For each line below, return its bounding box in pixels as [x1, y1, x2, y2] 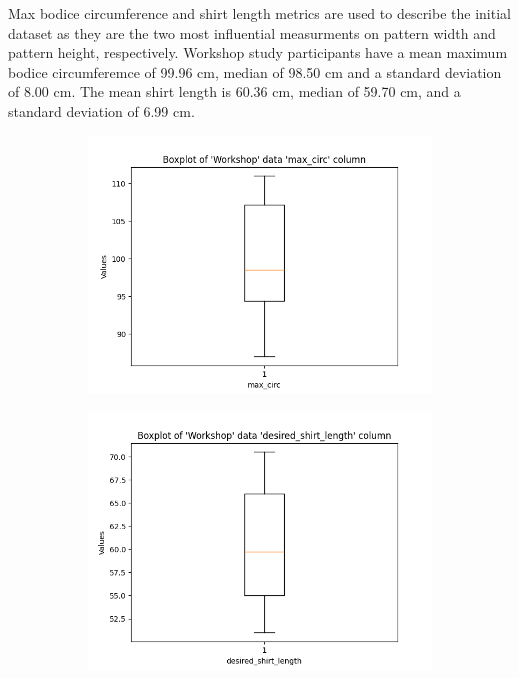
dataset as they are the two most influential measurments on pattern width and [8, 22, 496, 43]
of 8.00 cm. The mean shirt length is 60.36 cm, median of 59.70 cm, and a [8, 81, 461, 102]
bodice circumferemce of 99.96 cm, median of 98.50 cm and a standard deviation [8, 61, 502, 82]
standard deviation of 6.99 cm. [8, 100, 195, 121]
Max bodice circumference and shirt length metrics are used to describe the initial [8, 3, 511, 23]
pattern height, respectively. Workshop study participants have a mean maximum [8, 42, 508, 63]
